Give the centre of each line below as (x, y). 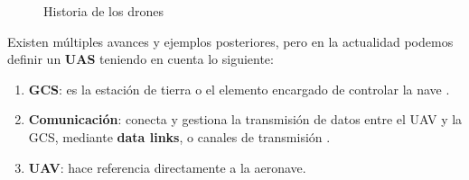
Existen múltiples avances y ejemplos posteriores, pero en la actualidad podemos (230, 41)
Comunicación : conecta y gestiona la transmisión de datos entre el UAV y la (245, 119)
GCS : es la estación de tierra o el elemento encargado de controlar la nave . (239, 89)
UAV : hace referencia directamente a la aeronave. (167, 167)
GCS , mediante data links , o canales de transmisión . (179, 136)
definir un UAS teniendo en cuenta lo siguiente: (141, 59)
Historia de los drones (103, 11)
